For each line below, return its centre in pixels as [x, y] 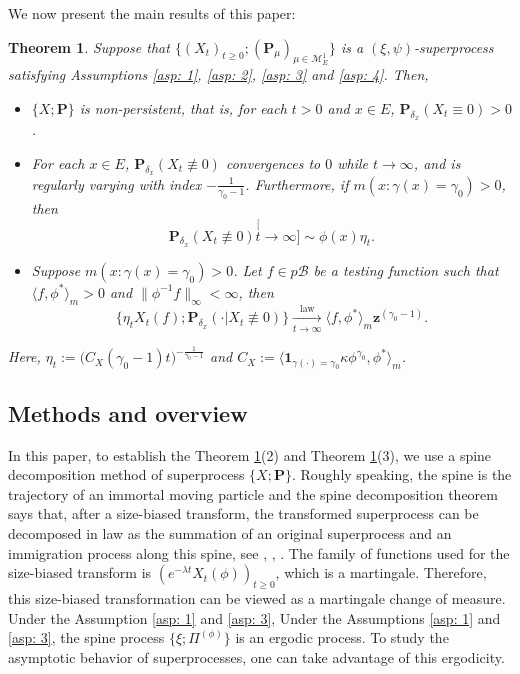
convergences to [273, 162]
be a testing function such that [406, 269]
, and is [437, 162]
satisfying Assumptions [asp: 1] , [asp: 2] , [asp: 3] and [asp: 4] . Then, [218, 74]
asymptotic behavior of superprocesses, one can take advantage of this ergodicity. [256, 656]
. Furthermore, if [297, 183]
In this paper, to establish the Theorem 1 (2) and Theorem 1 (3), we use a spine [250, 454]
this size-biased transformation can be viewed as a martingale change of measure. [257, 598]
